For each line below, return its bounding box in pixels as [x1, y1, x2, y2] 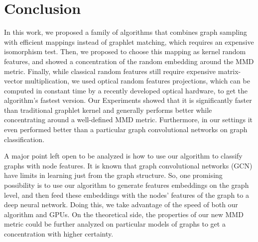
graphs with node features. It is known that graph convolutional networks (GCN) [4, 160, 253, 170]
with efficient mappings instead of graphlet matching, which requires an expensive [4, 36, 254, 47]
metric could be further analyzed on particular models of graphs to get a [4, 219, 226, 229]
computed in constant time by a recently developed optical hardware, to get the [4, 85, 248, 95]
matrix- [218, 66, 241, 76]
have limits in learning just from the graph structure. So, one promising [4, 170, 223, 180]
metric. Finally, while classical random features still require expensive [4, 66, 216, 76]
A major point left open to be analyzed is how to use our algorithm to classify [4, 151, 243, 161]
